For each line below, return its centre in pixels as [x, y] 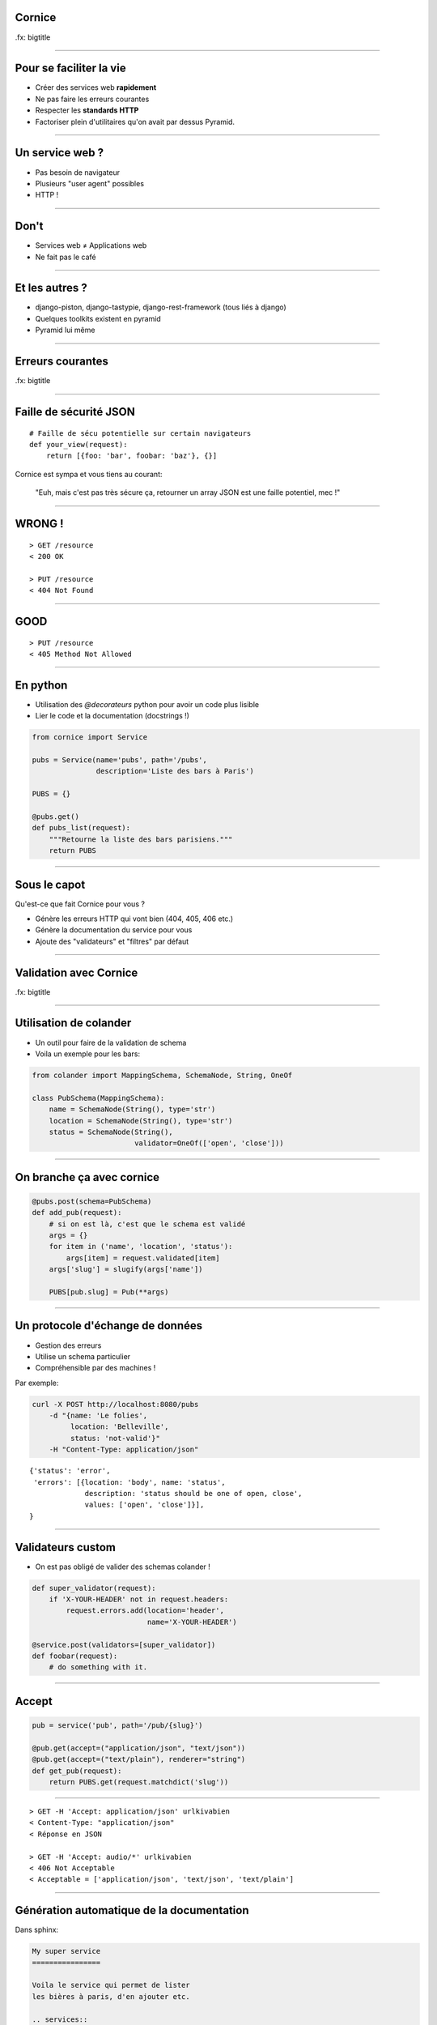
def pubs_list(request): [81, 828]
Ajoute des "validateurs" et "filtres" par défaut [112, 941]
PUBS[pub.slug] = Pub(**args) [109, 1292]
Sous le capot [50, 884]
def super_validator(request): [94, 1588]
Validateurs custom [66, 1547]
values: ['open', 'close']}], [144, 1505]
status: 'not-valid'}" [115, 1438]
